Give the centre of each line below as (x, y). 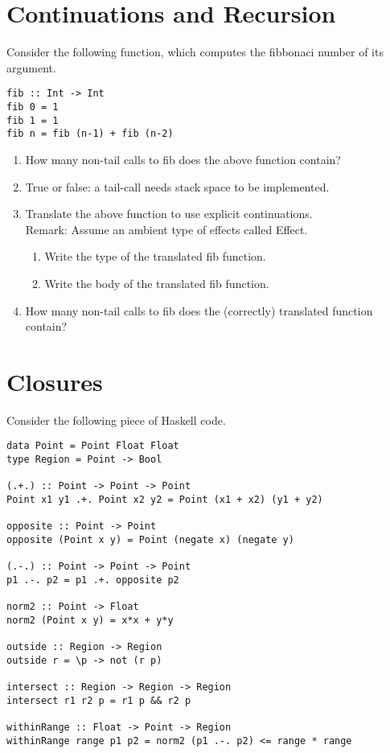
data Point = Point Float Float (93, 446)
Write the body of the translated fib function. (157, 283)
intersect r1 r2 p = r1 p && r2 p (99, 700)
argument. (31, 67)
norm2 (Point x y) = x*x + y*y (90, 620)
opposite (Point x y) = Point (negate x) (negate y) (150, 540)
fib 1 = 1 (33, 120)
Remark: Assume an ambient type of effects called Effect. (166, 229)
